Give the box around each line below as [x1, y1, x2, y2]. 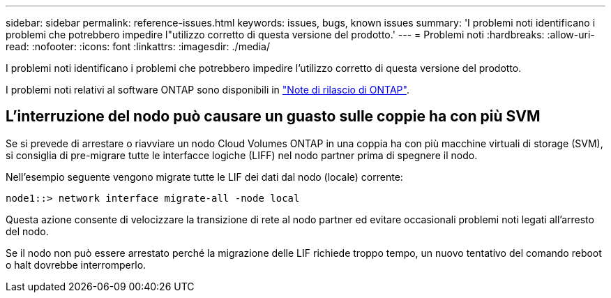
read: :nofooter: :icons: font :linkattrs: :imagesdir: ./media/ [6, 40, 270, 52]
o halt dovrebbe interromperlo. [6, 258, 146, 271]
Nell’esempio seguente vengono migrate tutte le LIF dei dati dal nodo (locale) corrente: [6, 170, 403, 183]
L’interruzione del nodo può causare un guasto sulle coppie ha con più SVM [6, 107, 541, 126]
